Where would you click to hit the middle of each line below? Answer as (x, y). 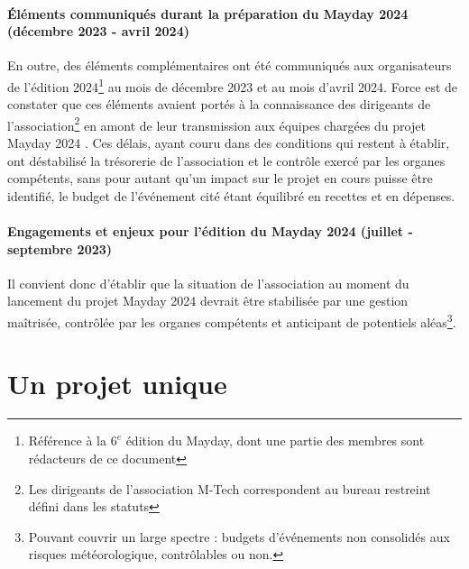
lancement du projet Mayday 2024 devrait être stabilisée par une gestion (208, 301)
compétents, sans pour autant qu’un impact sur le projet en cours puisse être (220, 178)
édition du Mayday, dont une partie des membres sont (275, 441)
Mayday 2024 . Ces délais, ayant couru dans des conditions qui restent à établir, (229, 143)
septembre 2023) (60, 248)
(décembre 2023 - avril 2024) (98, 31)
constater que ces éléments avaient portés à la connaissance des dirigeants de (219, 104)
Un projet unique (117, 384)
